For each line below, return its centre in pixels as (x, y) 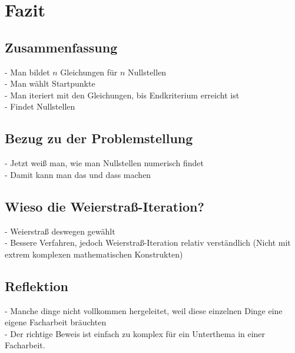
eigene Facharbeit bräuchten (56, 322)
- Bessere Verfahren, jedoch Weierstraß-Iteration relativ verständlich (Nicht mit (148, 243)
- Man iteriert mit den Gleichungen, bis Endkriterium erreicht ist (122, 95)
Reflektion (37, 286)
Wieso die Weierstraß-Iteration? (105, 206)
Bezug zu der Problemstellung (99, 138)
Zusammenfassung (61, 47)
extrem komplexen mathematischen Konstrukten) (94, 254)
